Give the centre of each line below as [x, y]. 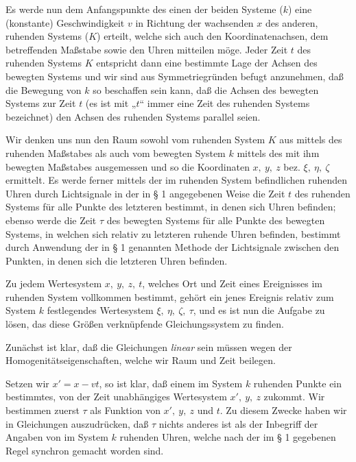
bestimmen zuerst [43, 410]
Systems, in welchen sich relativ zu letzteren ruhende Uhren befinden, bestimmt [173, 233]
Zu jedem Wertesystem [54, 283]
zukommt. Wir [294, 397]
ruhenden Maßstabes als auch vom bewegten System [116, 153]
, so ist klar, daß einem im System [171, 383]
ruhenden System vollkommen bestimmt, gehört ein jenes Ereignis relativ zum [170, 296]
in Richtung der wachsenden [194, 22]
